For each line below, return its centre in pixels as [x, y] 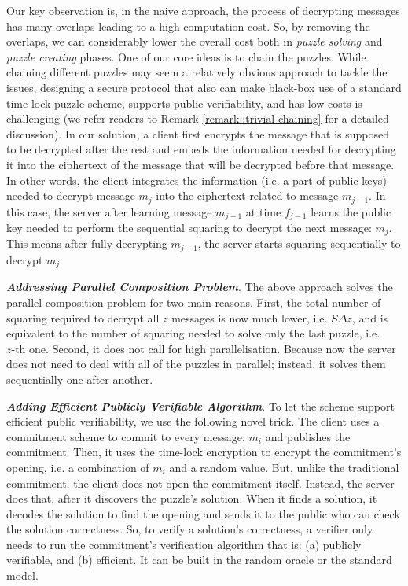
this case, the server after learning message [109, 211]
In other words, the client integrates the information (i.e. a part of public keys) [197, 180]
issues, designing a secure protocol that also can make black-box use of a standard [204, 87]
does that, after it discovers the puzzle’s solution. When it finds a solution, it [192, 498]
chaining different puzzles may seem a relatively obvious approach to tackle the [197, 72]
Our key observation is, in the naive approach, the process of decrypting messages [203, 10]
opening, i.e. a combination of [78, 467]
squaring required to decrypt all [83, 317]
